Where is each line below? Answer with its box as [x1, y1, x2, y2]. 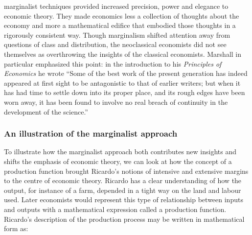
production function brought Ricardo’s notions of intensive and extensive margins [4, 165, 249, 176]
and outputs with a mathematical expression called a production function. [4, 204, 227, 214]
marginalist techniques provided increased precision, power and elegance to [4, 1, 229, 11]
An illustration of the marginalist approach [4, 127, 178, 140]
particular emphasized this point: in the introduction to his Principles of [4, 58, 222, 69]
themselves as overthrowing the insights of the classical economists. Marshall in [4, 48, 242, 59]
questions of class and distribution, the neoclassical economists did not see [4, 39, 227, 49]
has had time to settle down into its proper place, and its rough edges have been [4, 87, 245, 97]
